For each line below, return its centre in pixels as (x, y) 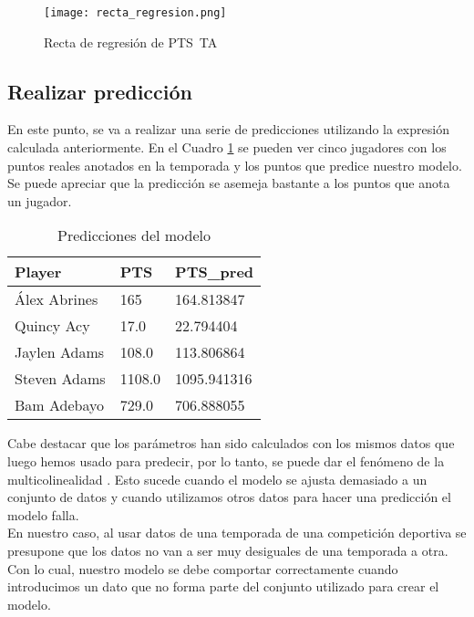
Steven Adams (60, 379)
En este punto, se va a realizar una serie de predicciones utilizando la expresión (228, 129)
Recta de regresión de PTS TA (131, 42)
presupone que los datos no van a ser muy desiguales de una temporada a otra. (228, 550)
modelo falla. (43, 514)
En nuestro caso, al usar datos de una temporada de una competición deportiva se (237, 533)
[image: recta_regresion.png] (135, 13)
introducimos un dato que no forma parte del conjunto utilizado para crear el (223, 586)
